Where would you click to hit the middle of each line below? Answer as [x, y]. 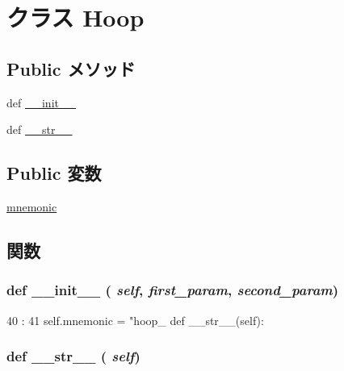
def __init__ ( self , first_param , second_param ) [173, 290]
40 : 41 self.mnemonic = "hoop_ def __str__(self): [135, 320]
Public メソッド [71, 68]
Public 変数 [54, 173]
